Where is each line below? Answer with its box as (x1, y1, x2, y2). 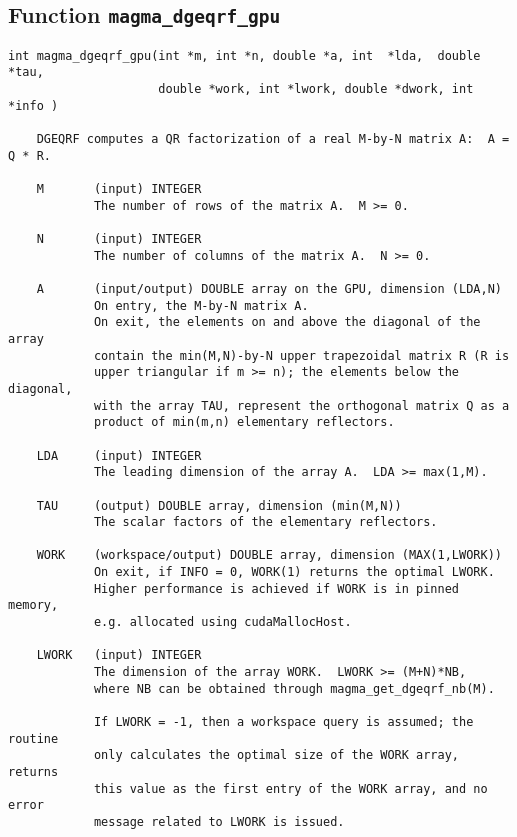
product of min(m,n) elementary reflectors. (93, 415, 395, 430)
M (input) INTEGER (36, 182, 202, 197)
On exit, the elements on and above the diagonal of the (93, 315, 481, 330)
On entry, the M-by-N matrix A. (93, 298, 309, 313)
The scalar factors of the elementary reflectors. (93, 515, 438, 530)
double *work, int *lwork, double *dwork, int (158, 82, 474, 97)
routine (8, 731, 59, 746)
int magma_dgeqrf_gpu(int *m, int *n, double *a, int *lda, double (8, 48, 481, 63)
